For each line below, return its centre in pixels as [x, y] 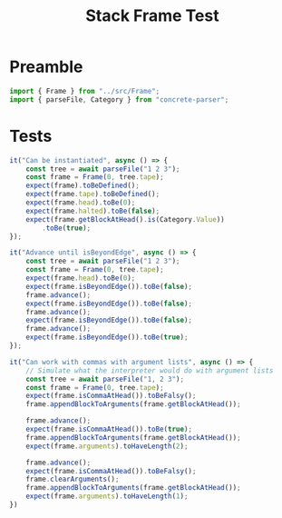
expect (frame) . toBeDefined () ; [83, 186]
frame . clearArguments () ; [73, 479]
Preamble [46, 67]
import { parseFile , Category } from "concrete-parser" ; [119, 100]
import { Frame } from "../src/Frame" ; [85, 91]
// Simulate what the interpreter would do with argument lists [150, 370]
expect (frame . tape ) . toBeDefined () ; [93, 194]
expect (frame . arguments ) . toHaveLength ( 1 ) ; [107, 496]
